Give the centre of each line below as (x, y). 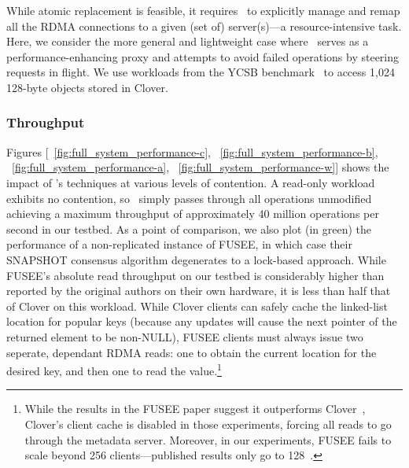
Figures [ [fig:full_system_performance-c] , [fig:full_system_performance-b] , (192, 151)
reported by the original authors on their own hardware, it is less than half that (199, 291)
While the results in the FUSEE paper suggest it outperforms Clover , (195, 409)
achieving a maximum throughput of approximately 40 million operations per (193, 214)
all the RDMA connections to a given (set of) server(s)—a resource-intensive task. (204, 26)
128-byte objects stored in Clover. (87, 87)
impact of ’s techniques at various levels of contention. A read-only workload (191, 182)
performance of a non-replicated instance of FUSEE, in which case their (179, 244)
